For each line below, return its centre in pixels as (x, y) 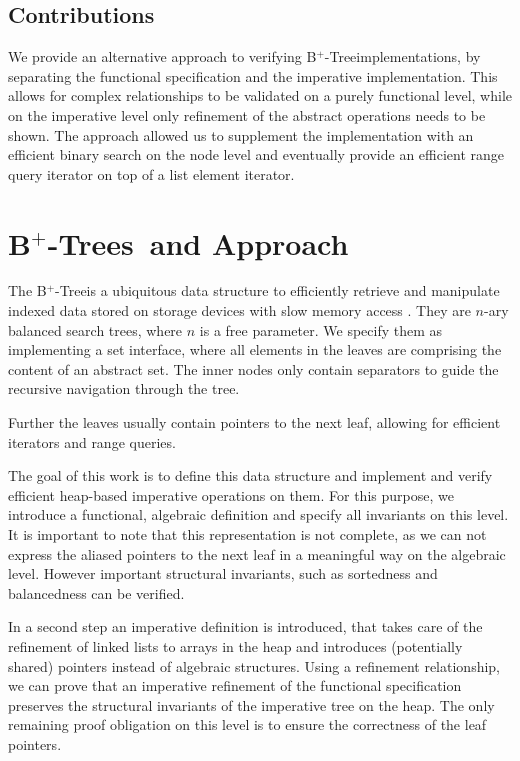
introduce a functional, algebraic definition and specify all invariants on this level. (258, 514)
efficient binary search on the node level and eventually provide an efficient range (256, 154)
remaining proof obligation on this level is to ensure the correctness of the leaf (247, 724)
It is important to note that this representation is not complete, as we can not (247, 534)
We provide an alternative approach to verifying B (162, 56)
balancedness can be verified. (96, 592)
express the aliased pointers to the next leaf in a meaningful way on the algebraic (257, 553)
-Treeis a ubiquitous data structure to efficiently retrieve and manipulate (277, 290)
